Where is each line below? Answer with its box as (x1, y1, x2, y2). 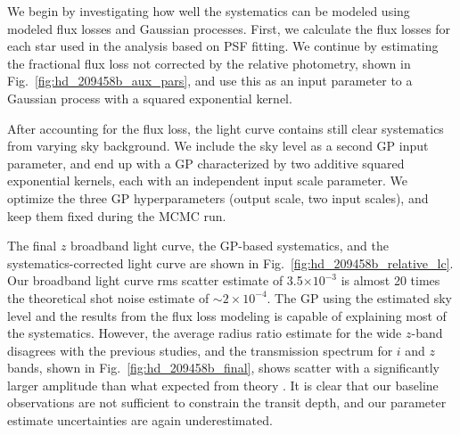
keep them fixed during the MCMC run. (7, 206, 226, 225)
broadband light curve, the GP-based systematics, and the (70, 236, 389, 255)
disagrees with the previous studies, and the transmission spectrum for (7, 341, 393, 359)
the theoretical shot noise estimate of (7, 288, 209, 307)
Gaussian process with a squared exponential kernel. (7, 88, 292, 107)
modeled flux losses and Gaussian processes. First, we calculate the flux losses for (7, 19, 451, 37)
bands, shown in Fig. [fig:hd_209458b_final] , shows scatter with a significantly (7, 358, 439, 377)
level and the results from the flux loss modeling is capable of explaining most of (7, 306, 447, 324)
